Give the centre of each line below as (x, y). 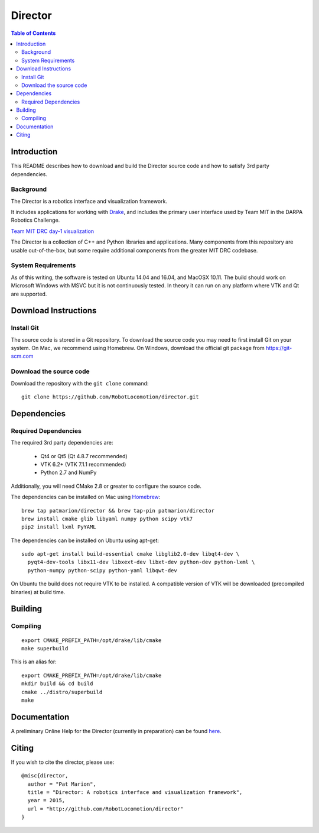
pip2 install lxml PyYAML (59, 527)
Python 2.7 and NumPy (69, 472)
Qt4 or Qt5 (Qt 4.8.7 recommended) (84, 456)
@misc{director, (45, 776)
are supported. (29, 294)
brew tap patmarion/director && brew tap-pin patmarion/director (118, 511)
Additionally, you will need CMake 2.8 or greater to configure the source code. (106, 486)
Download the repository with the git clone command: (80, 383)
